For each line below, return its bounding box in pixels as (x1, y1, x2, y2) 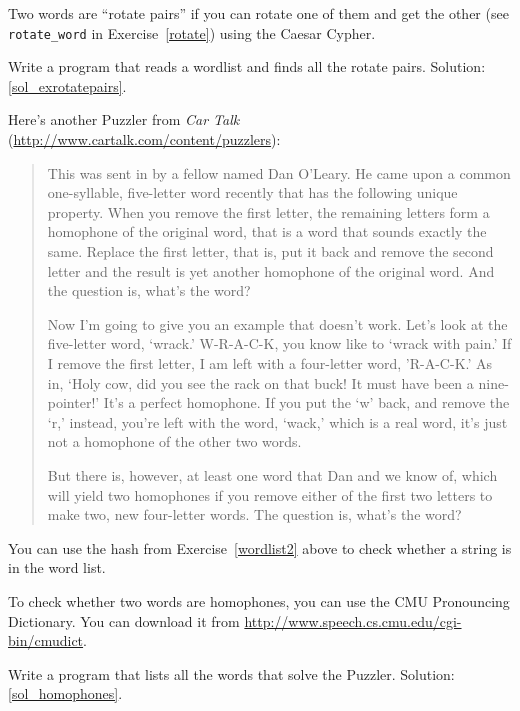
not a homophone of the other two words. (47, 431, 302, 452)
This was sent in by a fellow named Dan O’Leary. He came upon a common (47, 162, 511, 183)
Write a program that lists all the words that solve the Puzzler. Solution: (8, 663, 455, 684)
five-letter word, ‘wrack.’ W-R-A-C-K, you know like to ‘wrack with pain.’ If (47, 333, 512, 354)
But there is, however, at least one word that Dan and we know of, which (47, 464, 498, 485)
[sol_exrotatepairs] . (8, 75, 127, 96)
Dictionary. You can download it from (8, 610, 240, 631)
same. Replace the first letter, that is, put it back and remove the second (47, 241, 494, 261)
